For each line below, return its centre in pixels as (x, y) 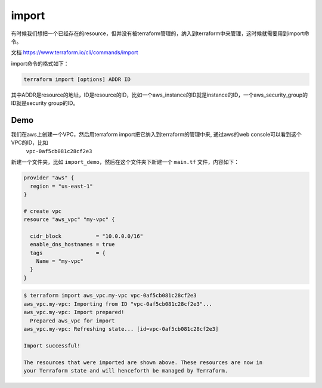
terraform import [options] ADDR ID (77, 79)
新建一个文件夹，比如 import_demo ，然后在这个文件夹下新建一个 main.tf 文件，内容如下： (125, 162)
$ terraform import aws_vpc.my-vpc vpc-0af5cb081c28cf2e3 (110, 296)
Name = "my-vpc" (60, 261)
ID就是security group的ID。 (45, 103)
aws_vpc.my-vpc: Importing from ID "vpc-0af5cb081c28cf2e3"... (118, 304)
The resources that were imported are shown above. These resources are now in (143, 362)
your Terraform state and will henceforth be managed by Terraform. (126, 370)
